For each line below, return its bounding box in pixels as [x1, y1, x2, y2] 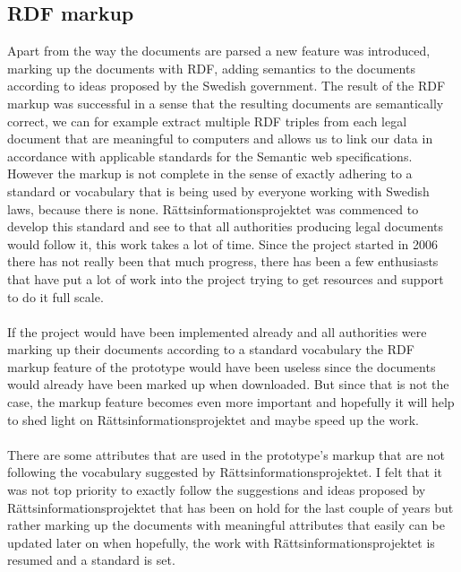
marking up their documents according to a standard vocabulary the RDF [7, 340, 414, 359]
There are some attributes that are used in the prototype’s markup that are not [7, 445, 446, 464]
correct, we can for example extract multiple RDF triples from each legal [7, 111, 407, 130]
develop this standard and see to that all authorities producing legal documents [7, 217, 444, 236]
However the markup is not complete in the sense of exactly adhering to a [7, 164, 413, 183]
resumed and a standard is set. [7, 550, 175, 569]
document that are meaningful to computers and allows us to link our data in [7, 129, 433, 148]
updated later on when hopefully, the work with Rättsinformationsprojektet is [7, 533, 435, 551]
